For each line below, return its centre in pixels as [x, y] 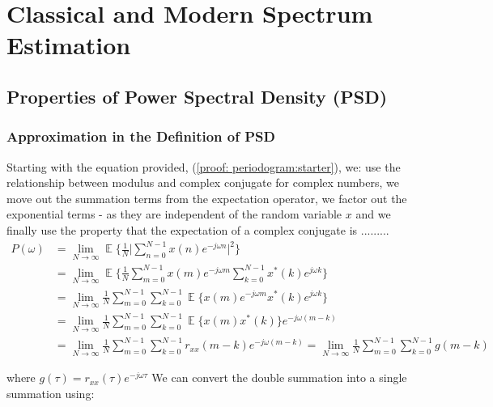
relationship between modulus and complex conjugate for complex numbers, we [203, 182]
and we [373, 214]
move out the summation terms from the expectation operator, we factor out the [207, 198]
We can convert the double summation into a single [279, 377]
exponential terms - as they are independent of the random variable [174, 214]
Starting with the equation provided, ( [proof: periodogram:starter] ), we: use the [204, 166]
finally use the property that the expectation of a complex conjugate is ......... [198, 229]
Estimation [69, 45]
